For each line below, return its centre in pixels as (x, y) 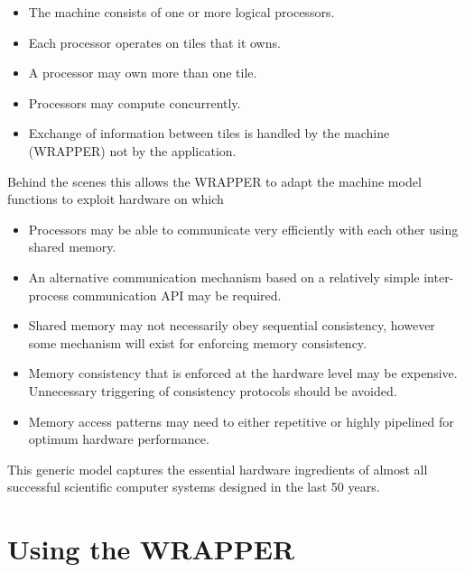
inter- (439, 277)
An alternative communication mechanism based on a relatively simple (224, 277)
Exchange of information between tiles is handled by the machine (209, 133)
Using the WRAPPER (151, 549)
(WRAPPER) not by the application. (132, 150)
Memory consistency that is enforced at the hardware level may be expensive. (243, 373)
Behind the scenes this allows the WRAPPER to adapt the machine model (214, 181)
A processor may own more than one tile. (143, 73)
